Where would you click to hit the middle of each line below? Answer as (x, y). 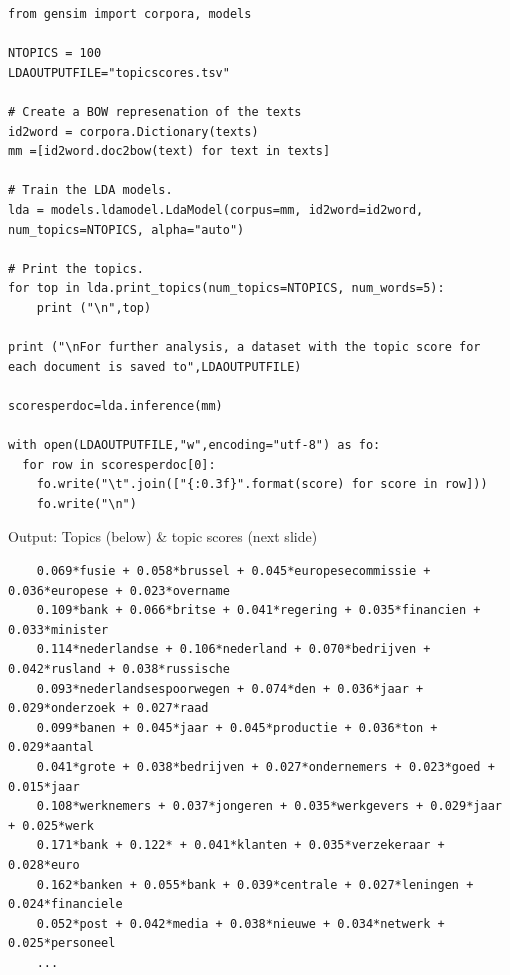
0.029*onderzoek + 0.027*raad (108, 708)
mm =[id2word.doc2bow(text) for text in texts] (169, 151)
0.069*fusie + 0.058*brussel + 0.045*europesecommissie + (233, 571)
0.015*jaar (44, 786)
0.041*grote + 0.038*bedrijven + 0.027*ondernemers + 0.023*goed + (265, 766)
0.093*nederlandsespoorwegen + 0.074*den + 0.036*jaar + (230, 688)
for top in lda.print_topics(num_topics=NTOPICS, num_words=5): (226, 288)
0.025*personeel (62, 943)
